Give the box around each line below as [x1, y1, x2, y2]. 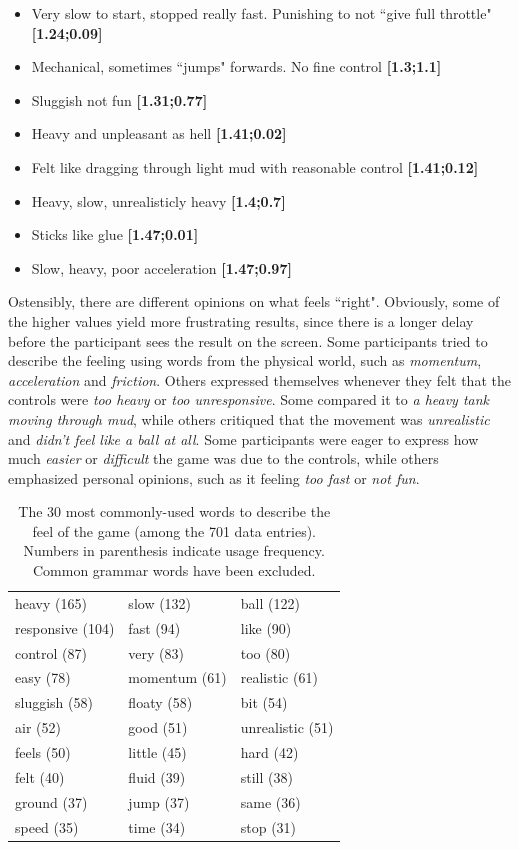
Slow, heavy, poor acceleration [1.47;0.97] [31, 257, 292, 278]
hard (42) [240, 741, 299, 762]
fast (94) [128, 617, 181, 638]
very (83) [128, 642, 185, 663]
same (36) [240, 791, 301, 812]
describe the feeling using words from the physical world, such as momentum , [8, 350, 482, 371]
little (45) [128, 741, 187, 762]
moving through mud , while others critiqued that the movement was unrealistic [8, 408, 490, 429]
